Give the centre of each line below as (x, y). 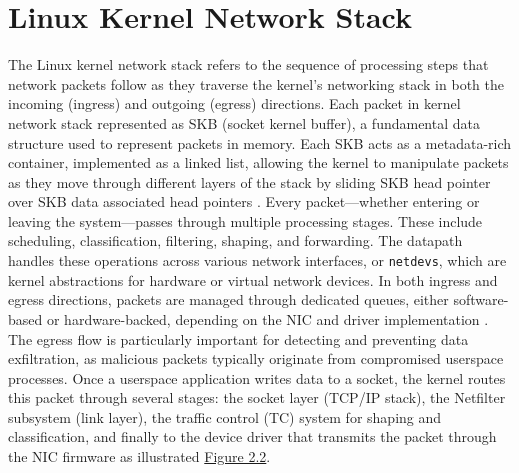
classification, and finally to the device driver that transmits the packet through (252, 436)
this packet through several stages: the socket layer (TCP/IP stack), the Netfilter (257, 397)
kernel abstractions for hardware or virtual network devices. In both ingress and (253, 279)
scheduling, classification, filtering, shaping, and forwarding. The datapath (235, 240)
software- (481, 299)
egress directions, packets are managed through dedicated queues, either (228, 299)
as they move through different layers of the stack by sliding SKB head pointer (249, 181)
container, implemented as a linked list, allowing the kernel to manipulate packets (258, 162)
